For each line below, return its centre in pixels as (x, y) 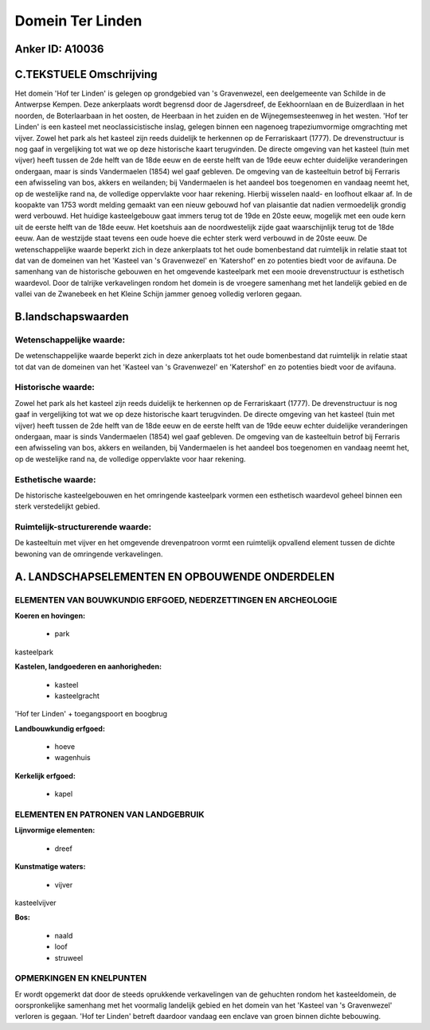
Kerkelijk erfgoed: (45, 775)
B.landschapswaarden (72, 316)
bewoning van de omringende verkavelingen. (89, 554)
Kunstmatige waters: (50, 867)
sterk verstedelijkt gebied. (57, 506)
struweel (69, 958)
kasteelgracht (77, 696)
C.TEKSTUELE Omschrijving (86, 74)
